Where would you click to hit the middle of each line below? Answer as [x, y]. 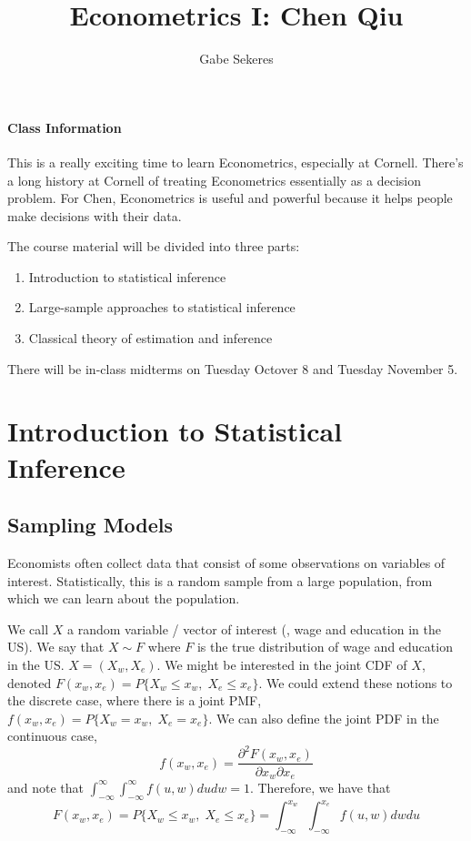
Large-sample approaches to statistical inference [162, 307]
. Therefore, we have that [320, 787]
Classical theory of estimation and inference [150, 338]
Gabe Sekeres [236, 59]
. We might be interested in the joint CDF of [282, 664]
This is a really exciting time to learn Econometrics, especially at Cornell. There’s [235, 162]
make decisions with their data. [95, 215]
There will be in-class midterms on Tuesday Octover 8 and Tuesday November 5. [233, 368]
